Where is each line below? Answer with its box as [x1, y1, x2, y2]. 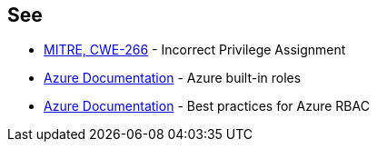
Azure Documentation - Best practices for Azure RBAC [44, 98, 370, 114]
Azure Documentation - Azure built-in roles [44, 70, 302, 86]
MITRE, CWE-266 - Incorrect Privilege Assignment [44, 42, 346, 58]
